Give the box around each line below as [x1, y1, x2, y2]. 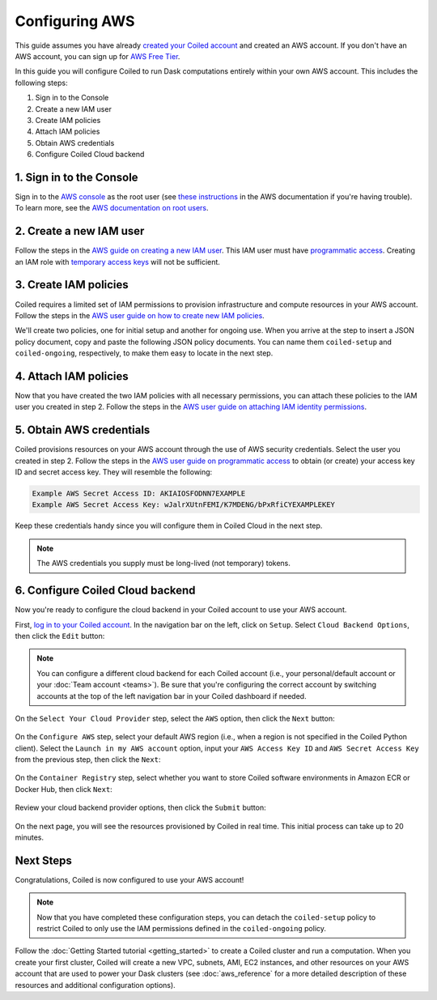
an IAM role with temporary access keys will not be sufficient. [15, 257, 220, 266]
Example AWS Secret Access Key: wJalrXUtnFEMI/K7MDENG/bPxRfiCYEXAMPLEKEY [32, 500, 336, 509]
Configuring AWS [15, 12, 135, 30]
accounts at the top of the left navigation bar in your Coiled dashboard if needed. [36, 691, 307, 700]
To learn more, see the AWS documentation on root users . [15, 203, 210, 213]
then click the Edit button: [15, 631, 105, 640]
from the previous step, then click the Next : [15, 755, 161, 764]
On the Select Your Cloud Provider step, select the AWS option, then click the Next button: [15, 713, 335, 723]
